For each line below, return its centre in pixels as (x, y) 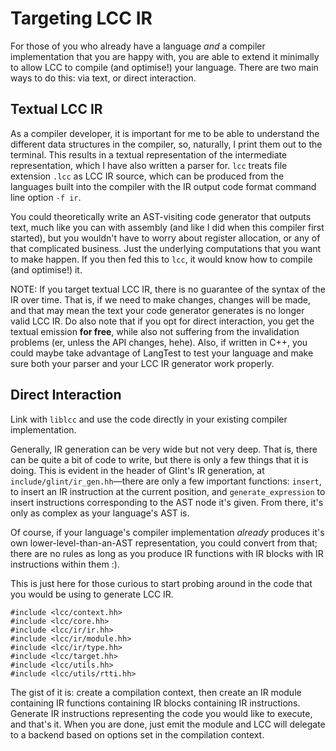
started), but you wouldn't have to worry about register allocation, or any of (165, 238)
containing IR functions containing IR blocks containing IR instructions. (155, 703)
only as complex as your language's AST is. (100, 513)
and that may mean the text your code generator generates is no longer (157, 310)
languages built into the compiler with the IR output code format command (163, 186)
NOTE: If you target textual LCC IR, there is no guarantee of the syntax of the (168, 289)
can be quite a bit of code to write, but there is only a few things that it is (159, 459)
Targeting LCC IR (81, 18)
